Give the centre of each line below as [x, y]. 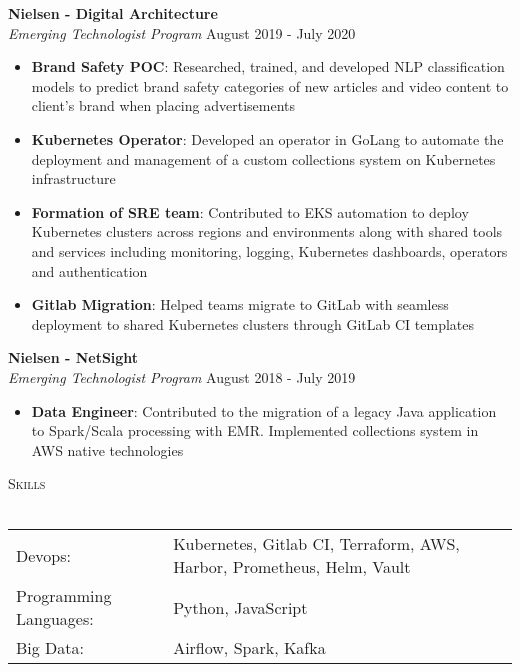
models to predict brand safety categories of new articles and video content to [270, 85]
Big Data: [50, 648]
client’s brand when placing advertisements [163, 105]
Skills [27, 483]
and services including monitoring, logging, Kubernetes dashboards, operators [269, 250]
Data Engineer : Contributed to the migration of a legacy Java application [264, 410]
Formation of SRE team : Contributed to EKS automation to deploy [250, 211]
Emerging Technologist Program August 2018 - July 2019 [182, 376]
